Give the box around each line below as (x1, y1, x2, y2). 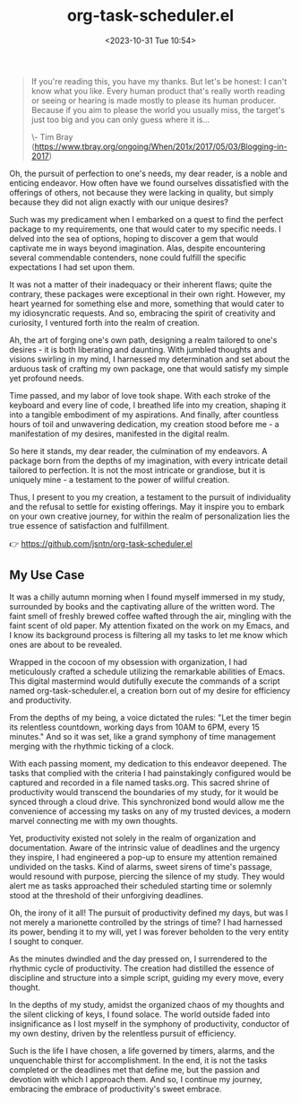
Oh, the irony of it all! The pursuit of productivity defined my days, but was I (9, 907, 288, 918)
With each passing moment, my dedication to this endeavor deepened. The (9, 757, 287, 768)
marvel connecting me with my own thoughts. (9, 815, 178, 826)
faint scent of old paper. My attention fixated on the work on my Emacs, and (9, 620, 289, 631)
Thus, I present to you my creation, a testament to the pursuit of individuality (9, 491, 291, 503)
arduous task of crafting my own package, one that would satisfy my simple (9, 363, 289, 373)
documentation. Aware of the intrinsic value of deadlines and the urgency (9, 842, 280, 853)
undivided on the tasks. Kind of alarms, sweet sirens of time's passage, (9, 861, 273, 871)
